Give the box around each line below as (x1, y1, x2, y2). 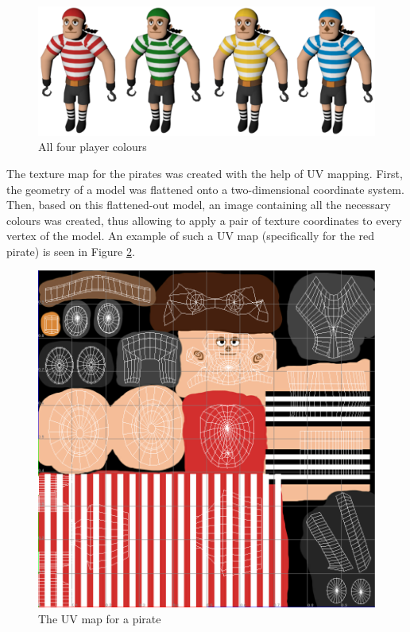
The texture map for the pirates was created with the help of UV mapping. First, (6, 165, 403, 181)
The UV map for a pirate (38, 611, 161, 627)
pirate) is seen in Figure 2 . (6, 242, 135, 259)
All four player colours (38, 138, 147, 155)
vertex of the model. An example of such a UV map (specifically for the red (6, 227, 375, 244)
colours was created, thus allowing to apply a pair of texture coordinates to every (6, 211, 402, 228)
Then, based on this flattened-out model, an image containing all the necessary (6, 196, 391, 213)
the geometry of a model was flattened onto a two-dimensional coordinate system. (6, 180, 404, 197)
